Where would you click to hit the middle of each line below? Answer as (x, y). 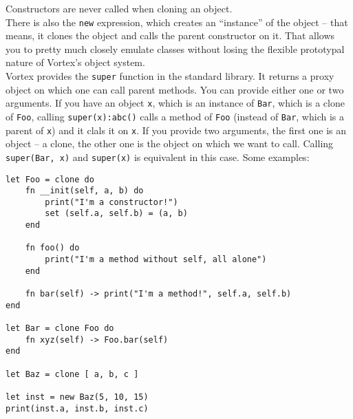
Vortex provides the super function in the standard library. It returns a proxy (170, 76)
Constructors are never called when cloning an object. (119, 8)
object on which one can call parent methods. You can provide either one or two (175, 89)
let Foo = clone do (50, 179)
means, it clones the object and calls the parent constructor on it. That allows (170, 35)
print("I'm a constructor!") (111, 202)
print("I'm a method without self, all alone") (156, 260)
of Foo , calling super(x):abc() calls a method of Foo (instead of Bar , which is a (175, 116)
